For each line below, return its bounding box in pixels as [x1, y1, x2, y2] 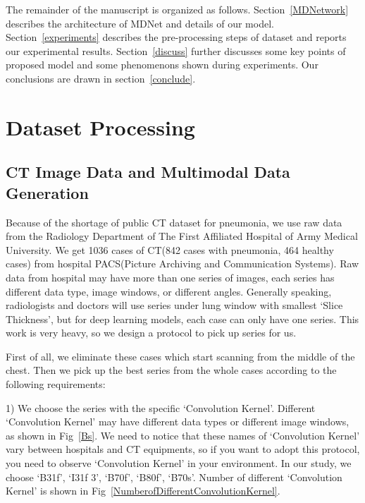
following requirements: [6, 377, 106, 392]
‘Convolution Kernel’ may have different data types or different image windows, [6, 414, 349, 429]
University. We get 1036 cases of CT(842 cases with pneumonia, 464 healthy [6, 242, 334, 257]
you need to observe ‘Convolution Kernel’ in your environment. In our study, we [6, 456, 352, 471]
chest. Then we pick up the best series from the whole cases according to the [6, 363, 337, 377]
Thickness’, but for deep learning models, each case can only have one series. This [6, 311, 359, 326]
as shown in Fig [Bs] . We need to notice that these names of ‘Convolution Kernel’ [6, 428, 360, 442]
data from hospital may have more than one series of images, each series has [6, 269, 335, 284]
